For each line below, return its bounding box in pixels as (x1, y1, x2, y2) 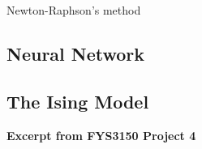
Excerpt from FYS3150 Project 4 (6, 126, 196, 143)
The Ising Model (6, 88, 149, 113)
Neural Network (6, 40, 145, 66)
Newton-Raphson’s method (6, 2, 141, 18)
